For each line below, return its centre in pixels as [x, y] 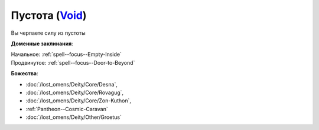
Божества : [25, 74]
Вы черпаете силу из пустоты [48, 33]
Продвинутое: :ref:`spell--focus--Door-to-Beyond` [73, 62]
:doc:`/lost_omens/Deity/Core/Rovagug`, [75, 92]
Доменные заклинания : [42, 44]
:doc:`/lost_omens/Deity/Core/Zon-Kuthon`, [78, 101]
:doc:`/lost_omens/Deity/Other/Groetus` [74, 117]
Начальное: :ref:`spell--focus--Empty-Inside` [66, 54]
